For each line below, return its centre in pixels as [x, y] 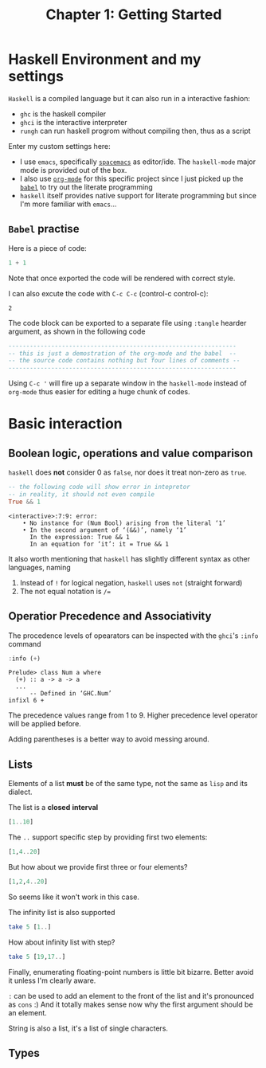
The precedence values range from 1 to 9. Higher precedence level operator [133, 715]
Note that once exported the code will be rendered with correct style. [122, 278]
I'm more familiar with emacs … [68, 204]
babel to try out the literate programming [86, 187]
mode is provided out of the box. [73, 170]
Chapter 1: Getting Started [134, 15]
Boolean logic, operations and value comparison [131, 453]
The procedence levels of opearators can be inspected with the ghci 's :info [133, 636]
